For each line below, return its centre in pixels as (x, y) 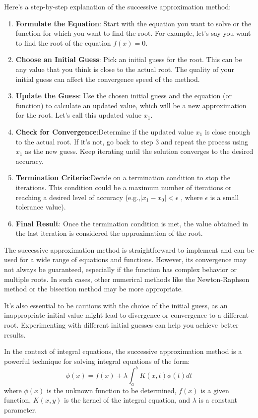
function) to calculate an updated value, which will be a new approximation (131, 105)
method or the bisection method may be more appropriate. (94, 289)
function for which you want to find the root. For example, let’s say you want (133, 33)
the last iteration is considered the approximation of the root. (109, 233)
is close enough (227, 131)
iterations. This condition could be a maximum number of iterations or (124, 187)
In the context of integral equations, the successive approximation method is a (123, 351)
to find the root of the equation (63, 42)
